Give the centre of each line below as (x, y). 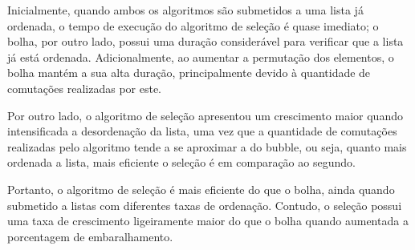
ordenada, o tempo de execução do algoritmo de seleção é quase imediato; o (193, 25)
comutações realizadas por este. (84, 88)
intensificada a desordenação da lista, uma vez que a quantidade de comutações (202, 131)
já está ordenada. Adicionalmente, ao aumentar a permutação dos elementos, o (201, 56)
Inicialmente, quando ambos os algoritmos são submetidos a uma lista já (185, 10)
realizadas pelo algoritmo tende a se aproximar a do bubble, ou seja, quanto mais (207, 146)
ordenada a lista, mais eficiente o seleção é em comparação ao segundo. (181, 162)
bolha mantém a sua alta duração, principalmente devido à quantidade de (189, 73)
